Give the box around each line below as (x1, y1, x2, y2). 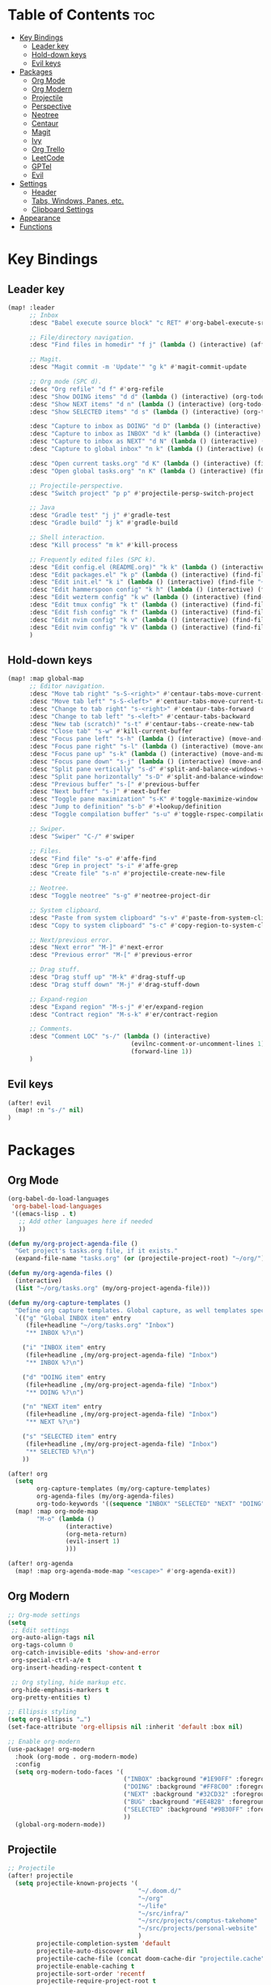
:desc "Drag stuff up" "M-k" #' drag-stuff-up (28, 973, 185, 981)
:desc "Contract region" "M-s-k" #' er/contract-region (28, 1010, 218, 1018)
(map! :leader (7, 304, 56, 312)
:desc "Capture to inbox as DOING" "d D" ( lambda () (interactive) (28, 423, 262, 431)
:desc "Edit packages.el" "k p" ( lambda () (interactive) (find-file (28, 571, 269, 579)
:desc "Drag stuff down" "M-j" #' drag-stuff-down (28, 980, 200, 988)
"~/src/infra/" (138, 1909, 189, 1918)
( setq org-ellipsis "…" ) (7, 1715, 91, 1724)
